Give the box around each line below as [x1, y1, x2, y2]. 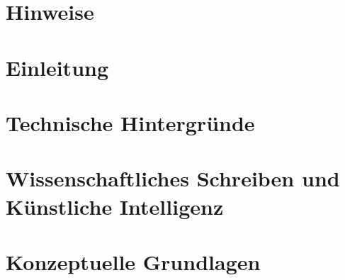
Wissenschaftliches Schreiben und [6, 164, 340, 193]
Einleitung [6, 52, 109, 82]
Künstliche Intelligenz [6, 191, 224, 220]
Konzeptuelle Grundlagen [6, 247, 261, 276]
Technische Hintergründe [6, 108, 255, 137]
